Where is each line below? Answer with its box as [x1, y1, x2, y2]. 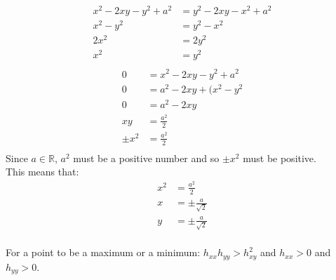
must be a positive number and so [73, 150, 220, 165]
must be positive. [243, 150, 316, 165]
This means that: [6, 164, 79, 179]
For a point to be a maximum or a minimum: [6, 245, 201, 260]
